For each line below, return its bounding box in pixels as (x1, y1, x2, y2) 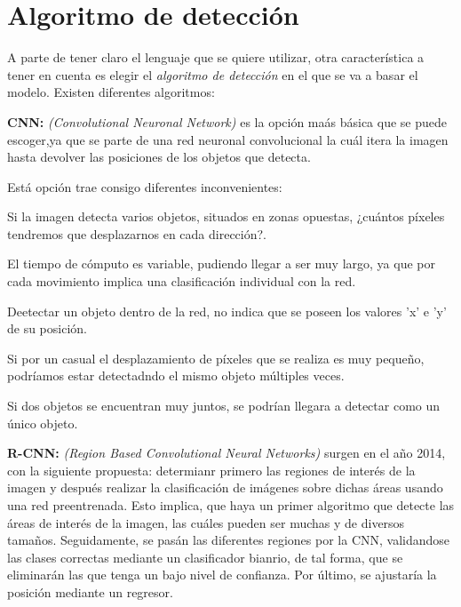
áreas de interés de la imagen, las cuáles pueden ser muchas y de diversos (7, 513, 405, 531)
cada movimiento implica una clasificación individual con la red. (7, 272, 356, 291)
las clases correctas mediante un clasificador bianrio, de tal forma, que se (7, 547, 403, 566)
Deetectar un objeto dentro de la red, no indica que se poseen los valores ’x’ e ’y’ (7, 301, 447, 320)
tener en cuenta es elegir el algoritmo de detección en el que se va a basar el (7, 65, 418, 84)
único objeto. (7, 413, 78, 432)
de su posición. (7, 319, 87, 338)
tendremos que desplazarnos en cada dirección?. (7, 224, 266, 243)
